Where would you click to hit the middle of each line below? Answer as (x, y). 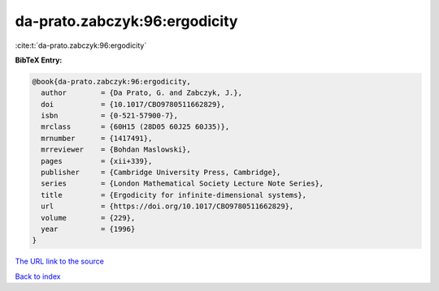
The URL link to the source (60, 261)
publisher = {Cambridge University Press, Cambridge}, (161, 173)
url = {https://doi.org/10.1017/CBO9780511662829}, (167, 206)
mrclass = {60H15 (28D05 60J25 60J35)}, (135, 127)
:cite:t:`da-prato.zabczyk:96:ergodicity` (81, 45)
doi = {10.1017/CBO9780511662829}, (133, 104)
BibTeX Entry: (39, 60)
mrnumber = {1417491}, (97, 138)
